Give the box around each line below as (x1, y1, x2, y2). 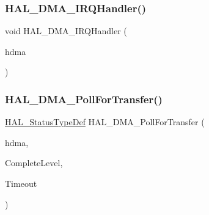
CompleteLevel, (5, 156, 63, 169)
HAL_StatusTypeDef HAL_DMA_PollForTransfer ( (5, 115, 205, 128)
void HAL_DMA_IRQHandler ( (5, 24, 127, 37)
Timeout (5, 177, 37, 189)
